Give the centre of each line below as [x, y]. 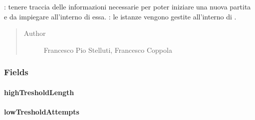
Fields [16, 72]
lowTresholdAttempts [42, 112]
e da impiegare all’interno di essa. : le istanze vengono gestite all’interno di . [120, 16]
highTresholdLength [39, 92]
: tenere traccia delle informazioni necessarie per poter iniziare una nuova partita [127, 6]
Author [35, 33]
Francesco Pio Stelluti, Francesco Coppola [108, 50]
